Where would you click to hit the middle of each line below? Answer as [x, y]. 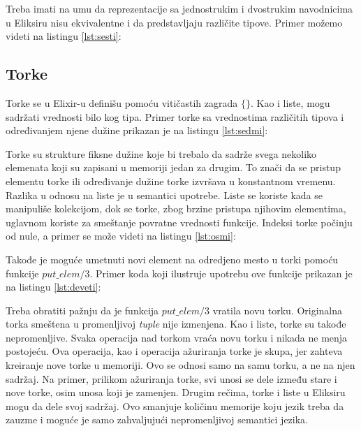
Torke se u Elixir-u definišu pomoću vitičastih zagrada [122, 102]
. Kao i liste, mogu [290, 102]
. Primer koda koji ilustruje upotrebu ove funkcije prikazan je [221, 273]
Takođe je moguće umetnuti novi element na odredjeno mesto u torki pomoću [172, 259]
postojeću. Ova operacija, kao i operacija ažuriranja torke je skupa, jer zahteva [174, 351]
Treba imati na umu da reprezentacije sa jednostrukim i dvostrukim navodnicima [179, 8]
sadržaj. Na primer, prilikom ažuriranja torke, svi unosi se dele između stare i [171, 378]
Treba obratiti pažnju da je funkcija [82, 310]
